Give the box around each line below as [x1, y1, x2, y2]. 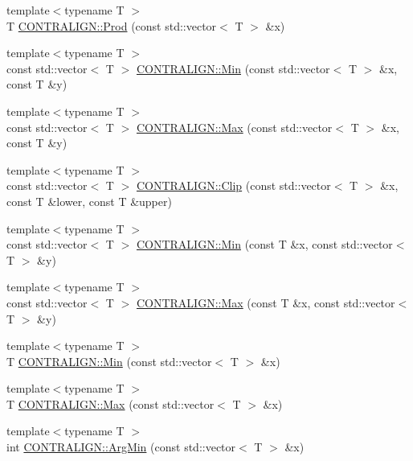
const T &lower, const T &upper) [6, 192, 172, 209]
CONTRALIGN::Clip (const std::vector [136, 177, 331, 194]
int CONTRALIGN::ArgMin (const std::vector [6, 438, 236, 455]
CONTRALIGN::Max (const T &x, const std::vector [136, 294, 395, 311]
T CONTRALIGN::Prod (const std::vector [6, 17, 217, 34]
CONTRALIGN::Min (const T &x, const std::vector [136, 236, 393, 253]
